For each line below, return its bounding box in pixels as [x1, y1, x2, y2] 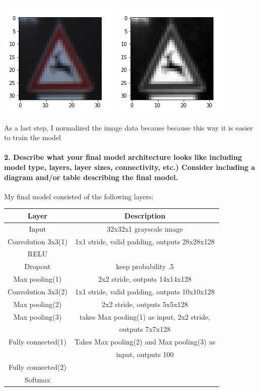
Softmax [24, 374, 51, 384]
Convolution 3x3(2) [8, 286, 68, 296]
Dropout [24, 261, 51, 272]
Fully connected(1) [9, 336, 67, 347]
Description [124, 210, 165, 221]
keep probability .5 [116, 261, 174, 272]
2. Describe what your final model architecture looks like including [4, 152, 242, 162]
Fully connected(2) [9, 361, 67, 372]
